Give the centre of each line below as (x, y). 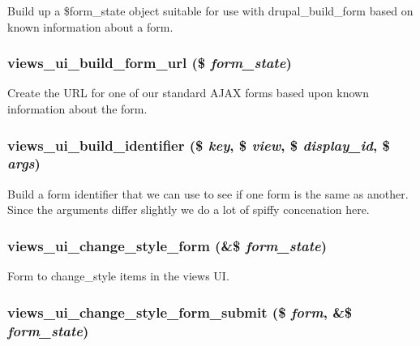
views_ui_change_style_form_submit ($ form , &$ (180, 312)
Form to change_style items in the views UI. (118, 276)
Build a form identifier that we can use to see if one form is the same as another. (208, 193)
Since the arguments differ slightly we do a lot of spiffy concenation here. (189, 209)
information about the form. (77, 109)
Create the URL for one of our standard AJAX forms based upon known (188, 93)
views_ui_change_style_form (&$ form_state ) (167, 245)
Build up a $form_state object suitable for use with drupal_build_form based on (210, 11)
